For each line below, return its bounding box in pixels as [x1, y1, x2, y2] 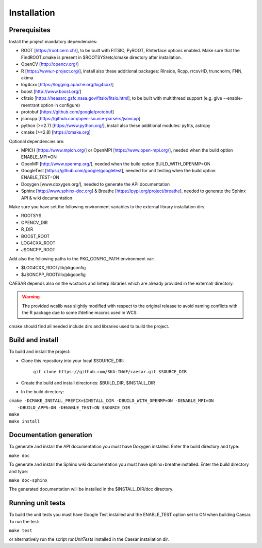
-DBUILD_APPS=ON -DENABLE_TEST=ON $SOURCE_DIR [17, 404, 131, 410]
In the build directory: [21, 388, 64, 394]
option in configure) [40, 102, 80, 108]
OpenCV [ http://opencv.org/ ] [21, 61, 79, 67]
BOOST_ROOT [21, 233, 50, 239]
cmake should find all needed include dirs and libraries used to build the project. [9, 323, 169, 329]
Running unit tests [9, 499, 65, 507]
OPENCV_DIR [21, 219, 48, 225]
